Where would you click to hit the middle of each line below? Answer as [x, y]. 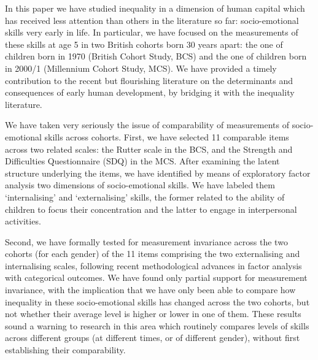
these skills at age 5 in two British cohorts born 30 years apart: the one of [144, 44]
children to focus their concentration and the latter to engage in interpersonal [151, 209]
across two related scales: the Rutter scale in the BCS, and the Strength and [149, 149]
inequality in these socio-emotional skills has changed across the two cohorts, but [157, 301]
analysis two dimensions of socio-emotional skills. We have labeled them [140, 185]
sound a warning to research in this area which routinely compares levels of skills [157, 325]
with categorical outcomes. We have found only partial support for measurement [156, 278]
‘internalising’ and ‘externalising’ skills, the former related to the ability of [145, 197]
